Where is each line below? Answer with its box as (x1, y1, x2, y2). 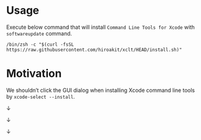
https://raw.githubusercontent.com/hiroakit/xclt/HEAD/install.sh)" (6, 46, 182, 53)
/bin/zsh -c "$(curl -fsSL (6, 41, 74, 47)
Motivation (6, 67, 62, 81)
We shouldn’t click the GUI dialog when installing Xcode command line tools (6, 87, 195, 94)
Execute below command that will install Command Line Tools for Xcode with (6, 23, 195, 31)
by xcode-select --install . (6, 93, 75, 100)
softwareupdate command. (6, 29, 72, 37)
